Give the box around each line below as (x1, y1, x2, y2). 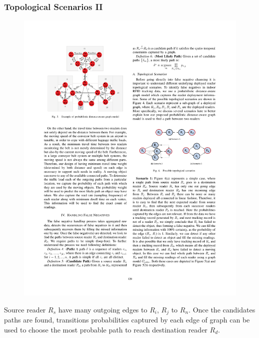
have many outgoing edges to (58, 304, 147, 314)
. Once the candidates (188, 304, 255, 314)
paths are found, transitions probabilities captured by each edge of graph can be (4, 314, 250, 325)
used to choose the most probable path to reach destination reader (4, 324, 207, 334)
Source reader (4, 304, 46, 314)
